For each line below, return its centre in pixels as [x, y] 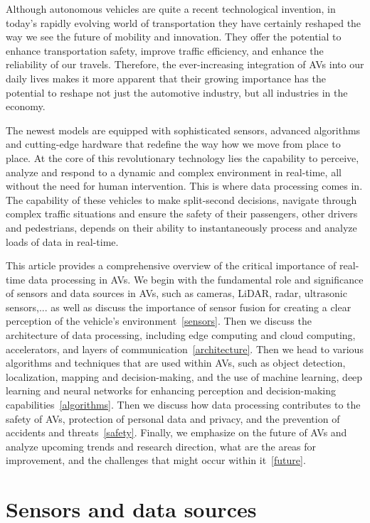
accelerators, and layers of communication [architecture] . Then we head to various [185, 349]
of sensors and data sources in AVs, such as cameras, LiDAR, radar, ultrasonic [176, 293]
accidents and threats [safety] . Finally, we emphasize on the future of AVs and [176, 432]
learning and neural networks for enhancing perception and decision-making [171, 390]
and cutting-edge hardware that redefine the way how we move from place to [173, 144]
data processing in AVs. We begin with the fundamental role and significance [196, 279]
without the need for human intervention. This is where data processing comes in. [184, 186]
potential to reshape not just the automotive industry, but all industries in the [177, 92]
